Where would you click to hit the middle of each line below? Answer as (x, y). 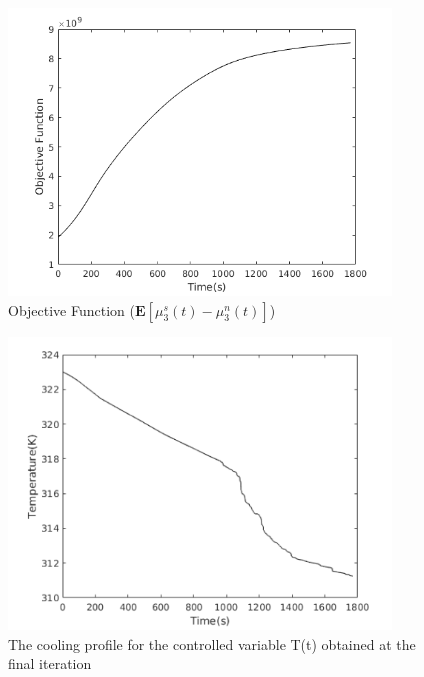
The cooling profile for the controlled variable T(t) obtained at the (212, 643)
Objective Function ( (71, 309)
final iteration (50, 663)
